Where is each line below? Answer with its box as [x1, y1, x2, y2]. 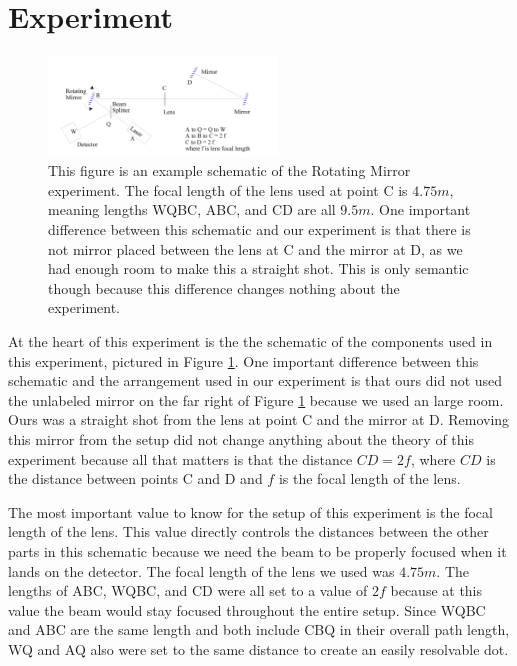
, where [410, 448, 456, 469]
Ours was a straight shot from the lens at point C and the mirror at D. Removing [8, 409, 510, 430]
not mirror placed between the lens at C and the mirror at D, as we [48, 238, 463, 259]
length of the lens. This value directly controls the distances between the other [8, 521, 489, 542]
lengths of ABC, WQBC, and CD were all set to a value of [8, 580, 368, 601]
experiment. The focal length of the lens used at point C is [48, 179, 408, 200]
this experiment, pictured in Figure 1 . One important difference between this [8, 350, 479, 371]
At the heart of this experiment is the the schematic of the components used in [8, 330, 493, 351]
